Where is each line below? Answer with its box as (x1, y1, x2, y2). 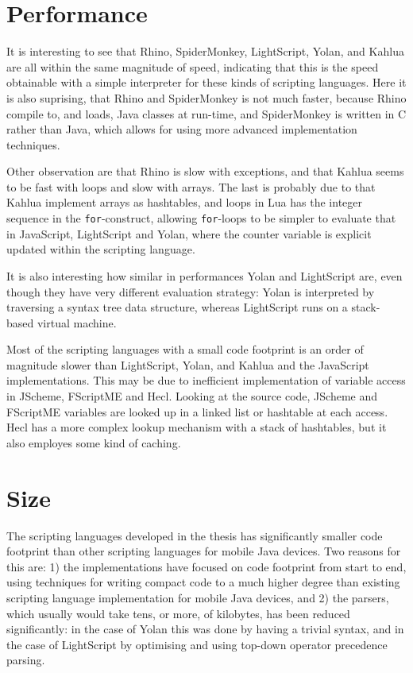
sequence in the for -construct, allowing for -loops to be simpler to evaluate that (6, 210, 396, 226)
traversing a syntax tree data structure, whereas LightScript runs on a (6, 299, 348, 315)
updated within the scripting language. (6, 241, 195, 257)
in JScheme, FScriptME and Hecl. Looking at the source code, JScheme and (6, 388, 378, 404)
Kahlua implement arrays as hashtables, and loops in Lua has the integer (6, 194, 362, 211)
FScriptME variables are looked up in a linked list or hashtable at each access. (6, 403, 388, 420)
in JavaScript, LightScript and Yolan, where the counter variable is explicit (6, 225, 372, 242)
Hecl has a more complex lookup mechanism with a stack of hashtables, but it (6, 419, 387, 435)
